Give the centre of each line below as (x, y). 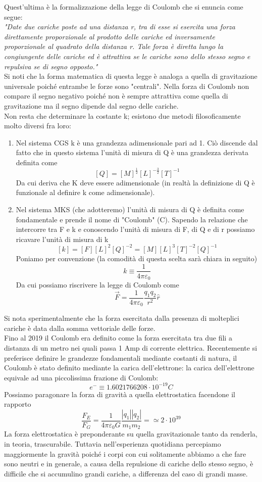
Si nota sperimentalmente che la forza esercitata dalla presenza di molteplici (122, 318)
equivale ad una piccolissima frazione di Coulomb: (81, 377)
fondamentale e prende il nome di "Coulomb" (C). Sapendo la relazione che (132, 219)
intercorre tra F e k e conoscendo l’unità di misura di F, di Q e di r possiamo (135, 229)
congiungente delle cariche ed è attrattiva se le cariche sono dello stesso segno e (127, 56)
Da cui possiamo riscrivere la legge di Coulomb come (97, 285)
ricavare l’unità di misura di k (62, 239)
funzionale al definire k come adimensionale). (85, 192)
